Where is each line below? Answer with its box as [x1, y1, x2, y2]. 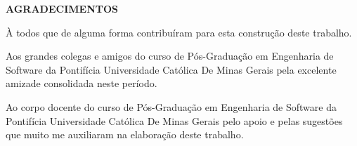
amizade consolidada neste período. [6, 76, 157, 91]
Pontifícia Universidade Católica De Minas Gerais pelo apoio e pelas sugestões [6, 113, 343, 128]
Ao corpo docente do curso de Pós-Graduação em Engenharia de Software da [6, 99, 337, 114]
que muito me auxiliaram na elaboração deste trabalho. [6, 127, 244, 142]
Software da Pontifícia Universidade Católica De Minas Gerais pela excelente [6, 62, 337, 77]
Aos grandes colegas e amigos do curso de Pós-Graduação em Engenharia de [6, 48, 334, 63]
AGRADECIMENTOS [6, 1, 119, 15]
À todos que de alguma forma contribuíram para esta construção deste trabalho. [6, 25, 352, 39]
